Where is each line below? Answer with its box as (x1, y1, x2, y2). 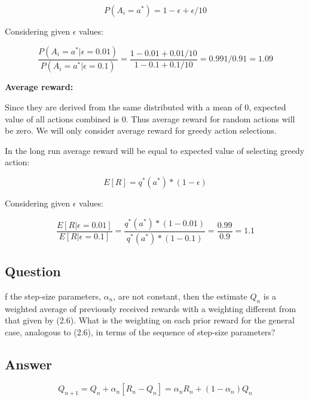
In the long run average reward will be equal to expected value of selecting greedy (5, 144, 305, 156)
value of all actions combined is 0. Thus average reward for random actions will (5, 112, 295, 125)
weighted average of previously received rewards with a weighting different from (5, 302, 296, 314)
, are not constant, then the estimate (113, 289, 247, 302)
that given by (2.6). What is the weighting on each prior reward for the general (5, 314, 295, 326)
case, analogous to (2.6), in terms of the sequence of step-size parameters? (5, 325, 276, 338)
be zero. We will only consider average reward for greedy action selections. (5, 124, 277, 137)
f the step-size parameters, (5, 289, 101, 302)
